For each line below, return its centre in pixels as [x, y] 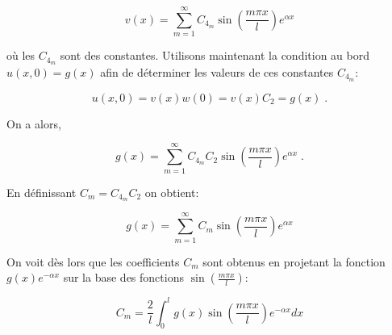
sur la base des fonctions [123, 277]
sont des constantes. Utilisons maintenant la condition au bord [215, 55]
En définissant [42, 192]
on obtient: [172, 192]
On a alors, [34, 123]
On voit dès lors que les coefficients [93, 261]
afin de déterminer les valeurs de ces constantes [217, 71]
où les [21, 55]
